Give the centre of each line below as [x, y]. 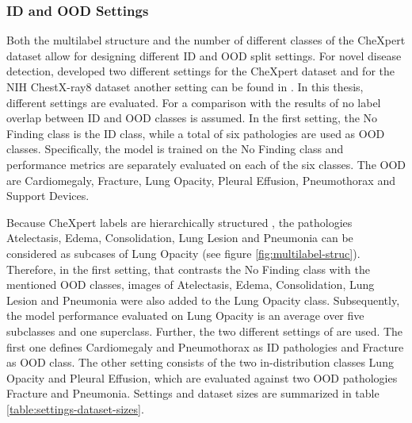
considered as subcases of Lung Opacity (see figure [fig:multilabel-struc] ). [183, 253]
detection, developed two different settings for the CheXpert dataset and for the [200, 71]
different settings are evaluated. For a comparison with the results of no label [194, 102]
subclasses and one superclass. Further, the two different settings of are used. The [205, 331]
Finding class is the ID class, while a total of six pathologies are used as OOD [196, 133]
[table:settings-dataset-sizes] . [75, 408]
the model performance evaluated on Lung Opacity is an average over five [185, 315]
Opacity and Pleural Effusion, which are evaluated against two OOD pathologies [202, 377]
